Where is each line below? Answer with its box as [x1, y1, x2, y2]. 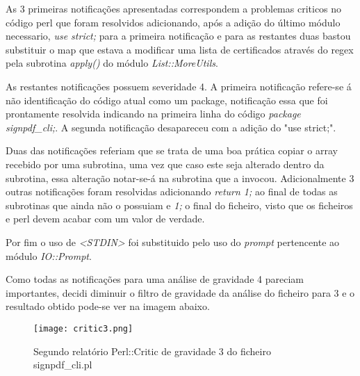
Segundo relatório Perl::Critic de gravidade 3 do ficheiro [33, 343, 271, 358]
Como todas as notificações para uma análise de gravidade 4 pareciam [6, 272, 304, 286]
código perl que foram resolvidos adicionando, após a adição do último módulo [6, 15, 341, 29]
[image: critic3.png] [33, 323, 133, 334]
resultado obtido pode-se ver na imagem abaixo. [6, 299, 210, 313]
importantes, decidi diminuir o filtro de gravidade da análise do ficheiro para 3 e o [6, 285, 355, 300]
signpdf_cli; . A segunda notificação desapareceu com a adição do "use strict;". [6, 120, 336, 134]
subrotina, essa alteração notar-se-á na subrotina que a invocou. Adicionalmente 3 [6, 170, 354, 185]
